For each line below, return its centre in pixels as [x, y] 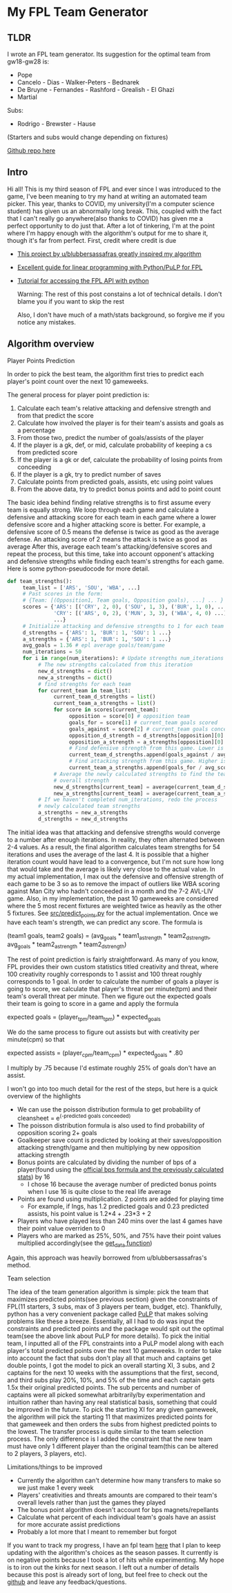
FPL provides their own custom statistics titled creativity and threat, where [113, 967]
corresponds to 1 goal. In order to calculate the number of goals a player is [113, 982]
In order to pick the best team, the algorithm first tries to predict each [106, 374]
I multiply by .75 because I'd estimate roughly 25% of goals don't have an [112, 1068]
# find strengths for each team [84, 684]
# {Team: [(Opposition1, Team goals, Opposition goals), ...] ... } [123, 600]
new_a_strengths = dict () [75, 678]
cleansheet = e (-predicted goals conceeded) [74, 1117]
